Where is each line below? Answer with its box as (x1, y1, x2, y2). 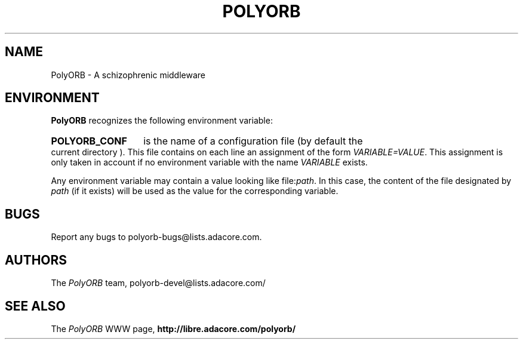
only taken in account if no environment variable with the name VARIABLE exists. (51, 157, 368, 168)
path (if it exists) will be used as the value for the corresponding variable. (51, 186, 339, 196)
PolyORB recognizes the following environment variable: (51, 115, 273, 126)
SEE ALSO (5, 298, 66, 314)
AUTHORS (5, 252, 67, 268)
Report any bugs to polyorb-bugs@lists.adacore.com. (51, 232, 262, 242)
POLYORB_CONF (51, 135, 127, 148)
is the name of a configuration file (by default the (143, 135, 363, 148)
